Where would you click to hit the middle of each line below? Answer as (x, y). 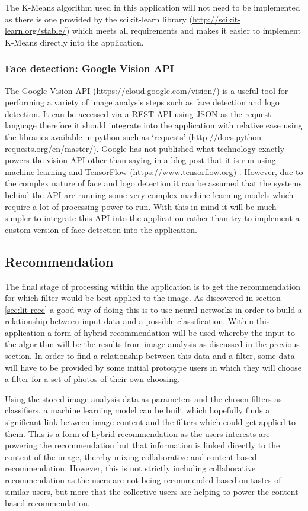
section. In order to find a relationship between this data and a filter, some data (150, 356)
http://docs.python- (228, 136)
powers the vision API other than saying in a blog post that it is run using (140, 160)
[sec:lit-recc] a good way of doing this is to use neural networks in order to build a (153, 309)
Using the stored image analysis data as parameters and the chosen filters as (143, 398)
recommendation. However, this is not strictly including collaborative (130, 468)
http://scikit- (216, 19)
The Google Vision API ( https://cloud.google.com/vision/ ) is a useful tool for (147, 90)
